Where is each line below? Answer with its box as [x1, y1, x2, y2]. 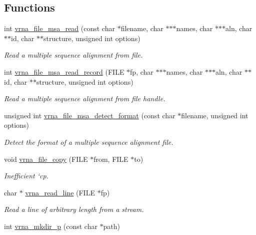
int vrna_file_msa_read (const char [4, 23, 115, 34]
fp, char [130, 66, 153, 77]
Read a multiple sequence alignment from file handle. [4, 93, 165, 104]
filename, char [120, 23, 163, 34]
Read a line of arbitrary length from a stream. [4, 204, 144, 214]
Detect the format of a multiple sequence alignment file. [4, 136, 173, 147]
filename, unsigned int [181, 110, 248, 120]
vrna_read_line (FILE [25, 187, 95, 197]
